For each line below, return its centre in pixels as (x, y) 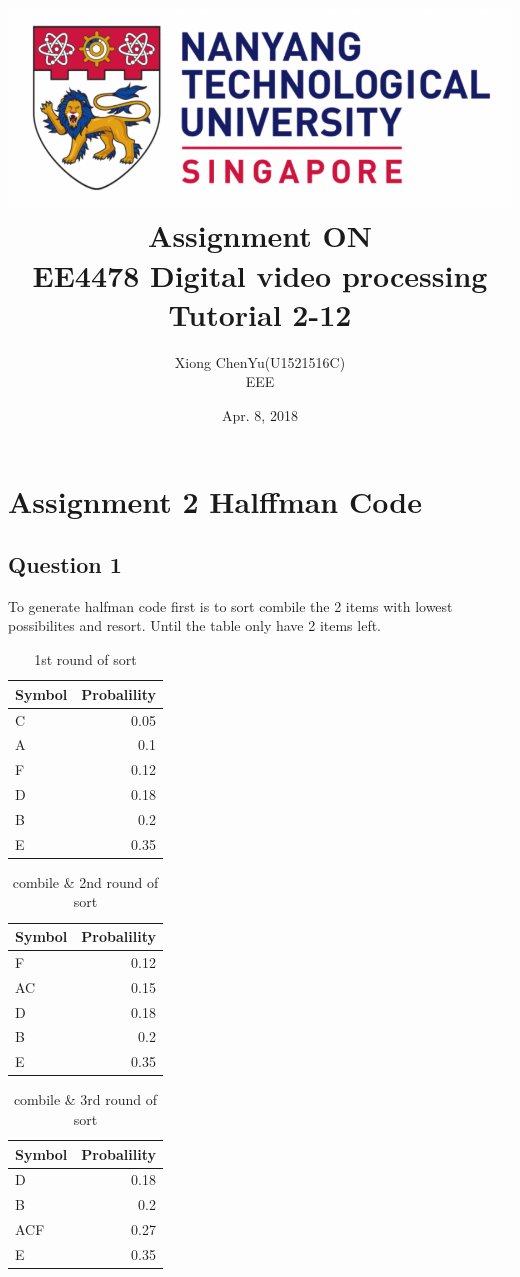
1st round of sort (85, 659)
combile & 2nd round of (85, 881)
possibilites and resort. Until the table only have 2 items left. (195, 625)
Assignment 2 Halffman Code (215, 500)
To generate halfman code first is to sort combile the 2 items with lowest (230, 605)
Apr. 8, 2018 (260, 414)
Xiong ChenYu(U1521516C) (260, 361)
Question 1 (65, 564)
